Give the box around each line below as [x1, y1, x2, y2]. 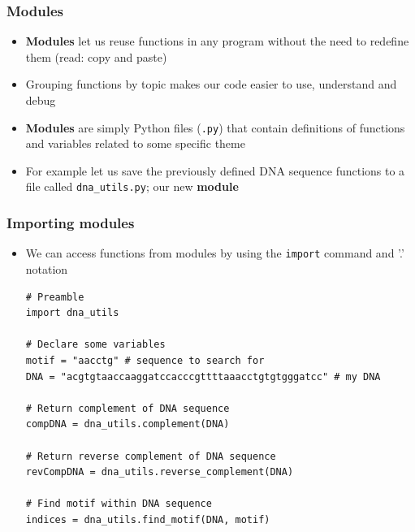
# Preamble [25, 291, 84, 303]
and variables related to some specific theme [25, 135, 245, 152]
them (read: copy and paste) [25, 48, 167, 65]
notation [25, 260, 68, 277]
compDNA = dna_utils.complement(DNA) [25, 418, 230, 430]
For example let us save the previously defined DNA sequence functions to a [25, 162, 405, 179]
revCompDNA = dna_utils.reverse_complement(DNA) [25, 466, 294, 478]
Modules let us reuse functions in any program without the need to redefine [25, 32, 409, 50]
